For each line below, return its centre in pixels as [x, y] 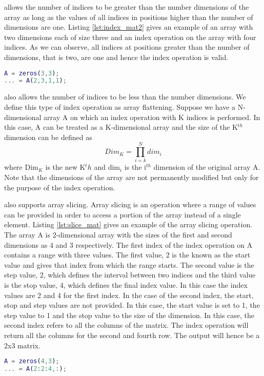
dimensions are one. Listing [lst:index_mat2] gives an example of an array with [129, 27]
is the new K [65, 167]
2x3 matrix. [22, 345]
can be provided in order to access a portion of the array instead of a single [123, 214]
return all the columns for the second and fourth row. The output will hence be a [132, 335]
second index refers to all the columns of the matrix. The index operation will [126, 325]
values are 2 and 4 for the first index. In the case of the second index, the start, [129, 295]
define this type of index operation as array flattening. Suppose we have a [120, 106]
